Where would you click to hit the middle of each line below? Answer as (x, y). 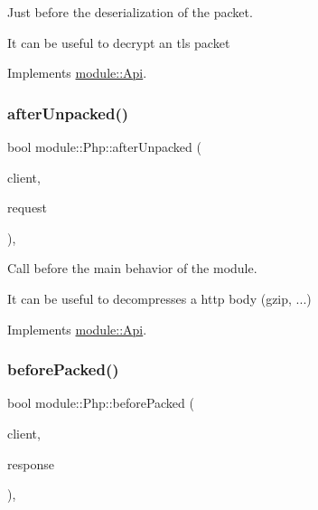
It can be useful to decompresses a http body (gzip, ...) (159, 298)
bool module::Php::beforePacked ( (101, 403)
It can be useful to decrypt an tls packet (119, 42)
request (28, 208)
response (31, 463)
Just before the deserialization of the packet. (130, 12)
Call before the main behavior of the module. (132, 268)
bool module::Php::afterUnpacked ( (104, 146)
